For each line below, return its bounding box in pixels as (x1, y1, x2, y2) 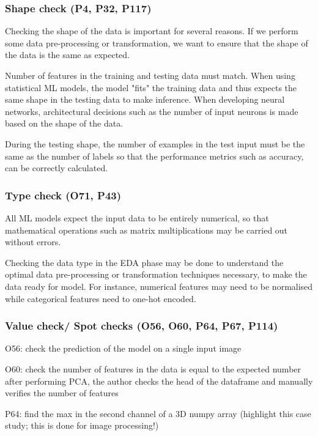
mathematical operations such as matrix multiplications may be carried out (5, 223, 288, 236)
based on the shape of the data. (5, 117, 124, 130)
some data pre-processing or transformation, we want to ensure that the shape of (5, 36, 308, 49)
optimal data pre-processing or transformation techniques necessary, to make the (5, 268, 307, 281)
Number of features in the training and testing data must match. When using (5, 69, 295, 81)
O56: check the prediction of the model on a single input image (5, 342, 242, 355)
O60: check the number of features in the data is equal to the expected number (5, 362, 301, 375)
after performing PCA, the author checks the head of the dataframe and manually (5, 374, 313, 387)
